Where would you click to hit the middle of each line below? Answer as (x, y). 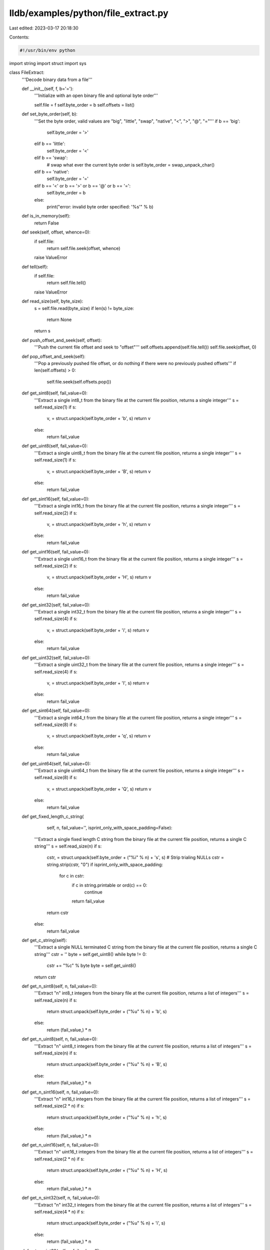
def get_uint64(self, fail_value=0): (56, 763)
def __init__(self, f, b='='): (47, 89)
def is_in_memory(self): (46, 216)
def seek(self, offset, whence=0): (56, 232)
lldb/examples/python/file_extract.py (89, 13)
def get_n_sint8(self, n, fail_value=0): (59, 986)
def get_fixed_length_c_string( (53, 816)
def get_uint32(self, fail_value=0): (56, 657)
